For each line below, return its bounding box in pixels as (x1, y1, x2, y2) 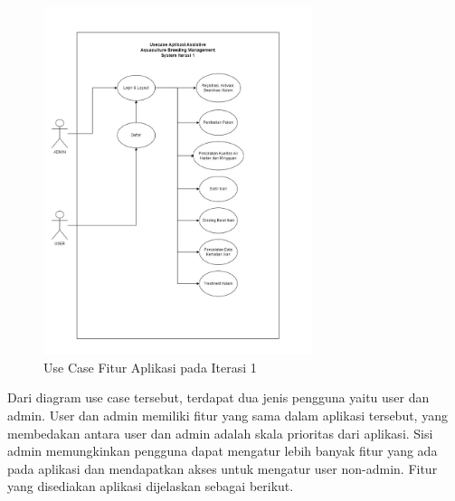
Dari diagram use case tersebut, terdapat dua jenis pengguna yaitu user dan (7, 388, 430, 407)
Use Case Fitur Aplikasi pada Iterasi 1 (43, 357, 257, 376)
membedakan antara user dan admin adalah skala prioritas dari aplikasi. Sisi (7, 423, 433, 442)
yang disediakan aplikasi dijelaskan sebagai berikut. (7, 477, 294, 496)
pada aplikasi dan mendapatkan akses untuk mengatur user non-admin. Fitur (7, 458, 438, 477)
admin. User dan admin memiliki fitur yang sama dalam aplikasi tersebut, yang (7, 406, 448, 424)
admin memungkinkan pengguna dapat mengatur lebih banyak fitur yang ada (7, 441, 438, 460)
